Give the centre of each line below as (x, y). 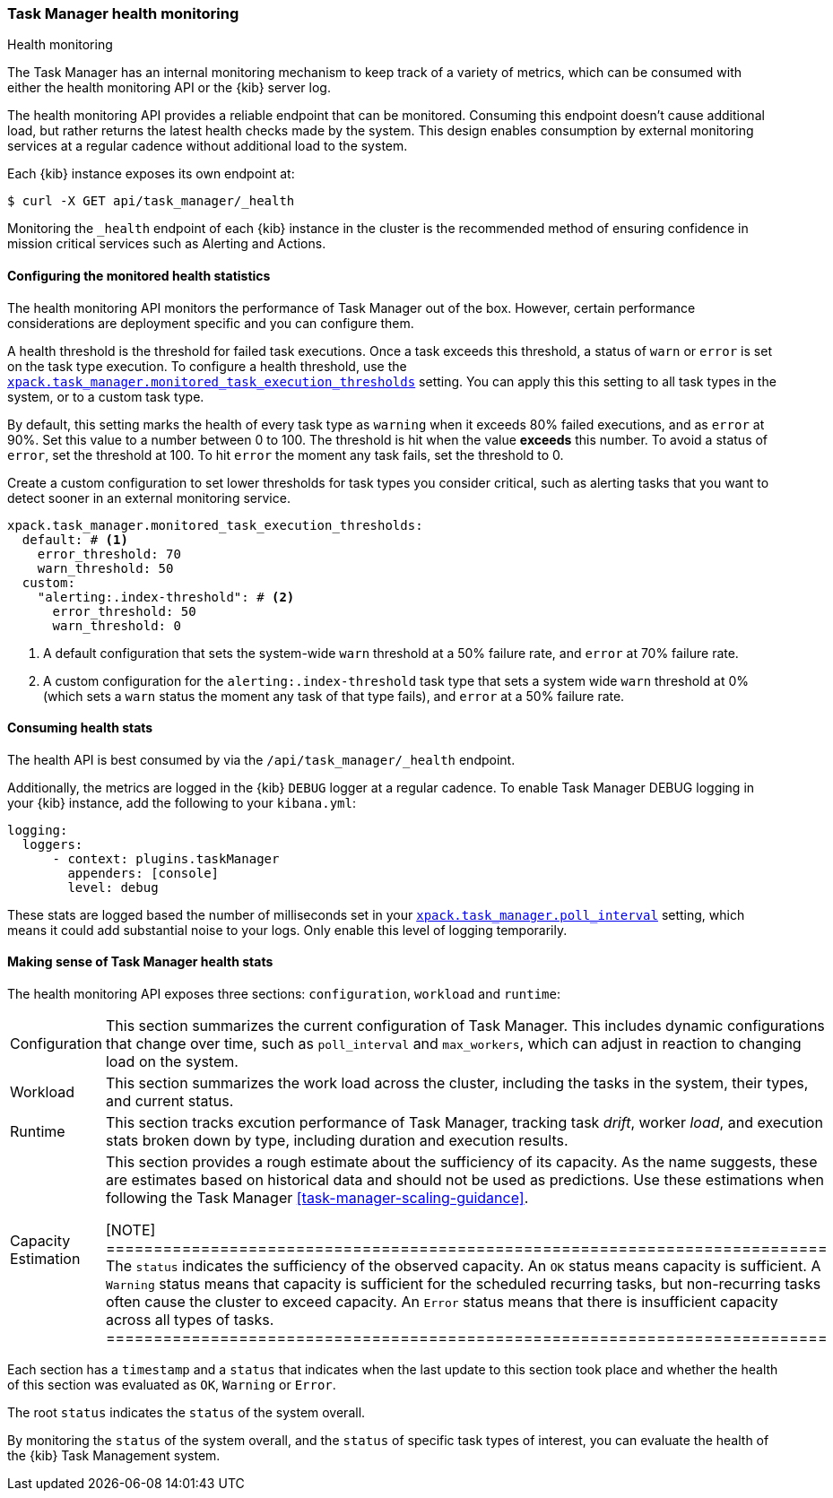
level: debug (113, 887)
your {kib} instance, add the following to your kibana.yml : (182, 802)
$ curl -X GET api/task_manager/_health (151, 201)
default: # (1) (75, 539)
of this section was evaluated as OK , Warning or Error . (172, 1385)
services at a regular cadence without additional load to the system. (208, 146)
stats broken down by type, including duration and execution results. (337, 1141)
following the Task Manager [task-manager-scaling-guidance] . (317, 1198)
